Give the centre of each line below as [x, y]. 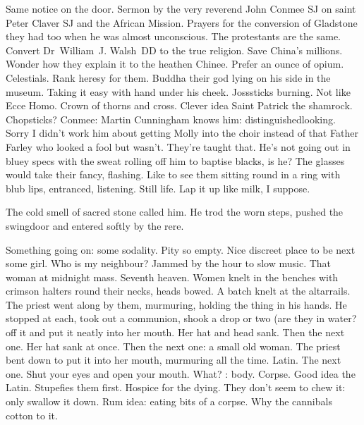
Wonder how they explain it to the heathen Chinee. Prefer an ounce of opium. [175, 64]
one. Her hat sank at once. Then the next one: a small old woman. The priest [173, 346]
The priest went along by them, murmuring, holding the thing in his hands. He [176, 304]
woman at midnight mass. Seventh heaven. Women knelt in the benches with [172, 277]
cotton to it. [32, 415]
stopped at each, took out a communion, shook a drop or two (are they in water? [181, 318]
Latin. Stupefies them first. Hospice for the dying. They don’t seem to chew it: [176, 387]
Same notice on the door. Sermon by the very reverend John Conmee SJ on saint [181, 8]
